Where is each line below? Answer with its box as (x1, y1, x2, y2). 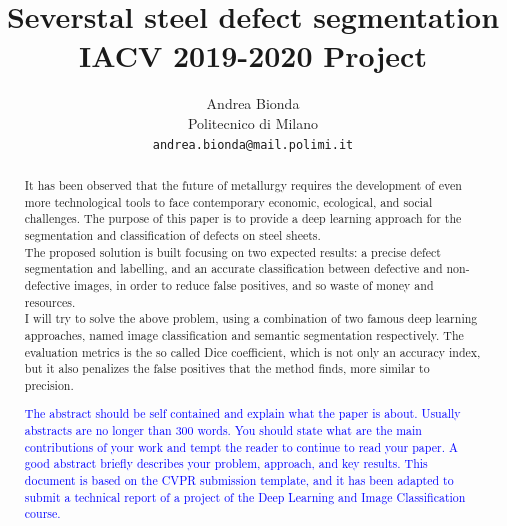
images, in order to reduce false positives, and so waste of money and (74, 276, 434, 293)
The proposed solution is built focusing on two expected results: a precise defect (24, 243, 441, 260)
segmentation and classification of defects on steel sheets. (24, 226, 321, 243)
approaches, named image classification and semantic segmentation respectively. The (24, 326, 464, 343)
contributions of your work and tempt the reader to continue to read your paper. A (24, 438, 458, 455)
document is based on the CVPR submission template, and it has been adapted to (24, 472, 454, 488)
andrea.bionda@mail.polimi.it (152, 137, 354, 152)
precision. (24, 376, 74, 393)
